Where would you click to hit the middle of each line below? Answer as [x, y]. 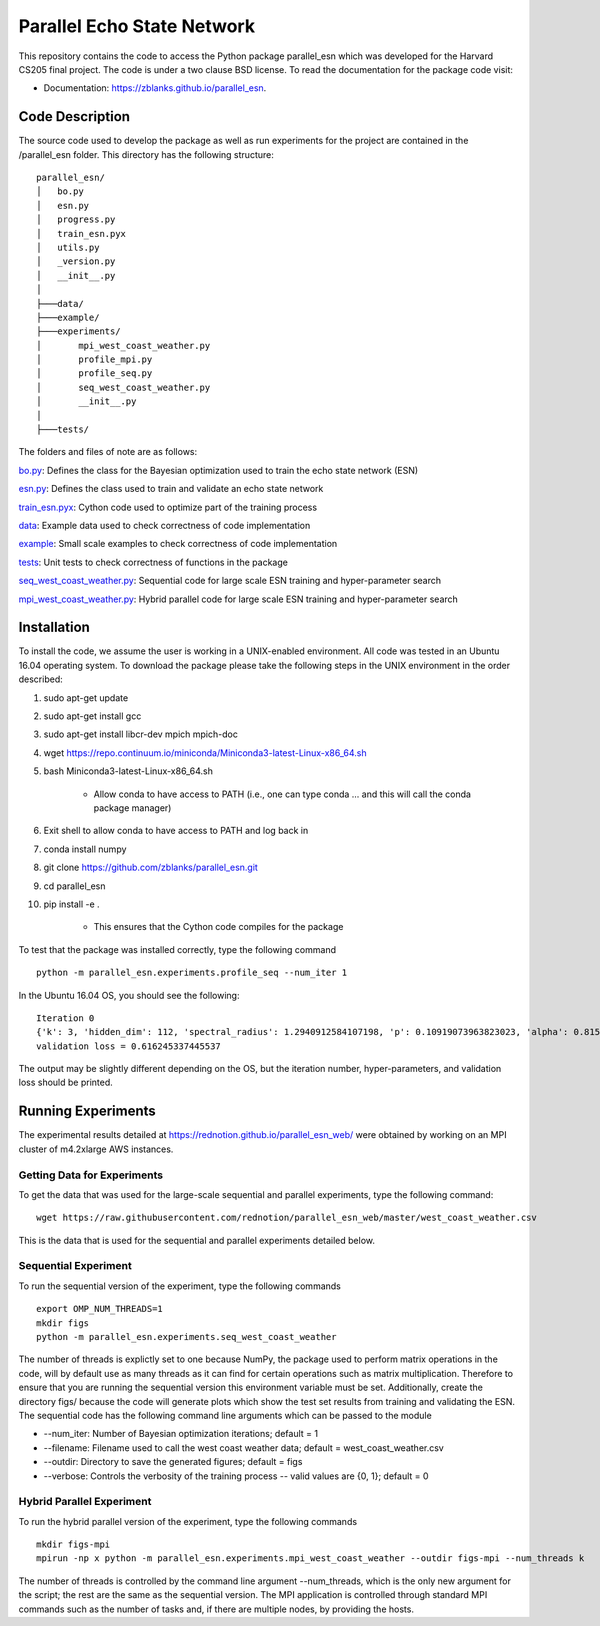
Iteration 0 [65, 1018]
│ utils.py [68, 247]
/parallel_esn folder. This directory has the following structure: [146, 154]
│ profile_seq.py [94, 373]
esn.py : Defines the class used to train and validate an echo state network [171, 489]
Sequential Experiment [75, 1266]
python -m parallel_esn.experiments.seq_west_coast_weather [186, 1336]
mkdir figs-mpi [73, 1544]
